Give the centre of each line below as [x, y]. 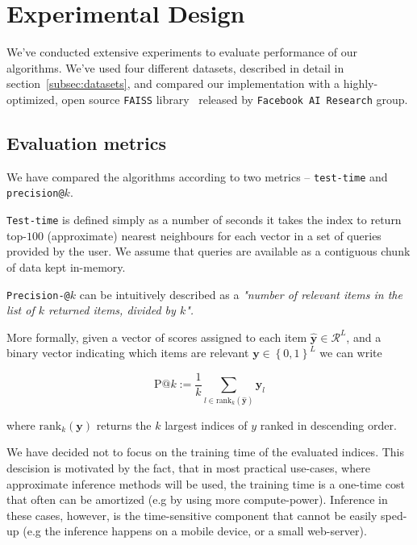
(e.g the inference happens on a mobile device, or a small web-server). [195, 531]
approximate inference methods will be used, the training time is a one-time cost [206, 483]
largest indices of [206, 424]
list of [21, 310]
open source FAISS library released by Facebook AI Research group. [235, 99]
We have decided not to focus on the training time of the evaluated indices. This [205, 452]
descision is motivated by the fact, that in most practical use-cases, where [188, 467]
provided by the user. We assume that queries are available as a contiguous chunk [208, 251]
